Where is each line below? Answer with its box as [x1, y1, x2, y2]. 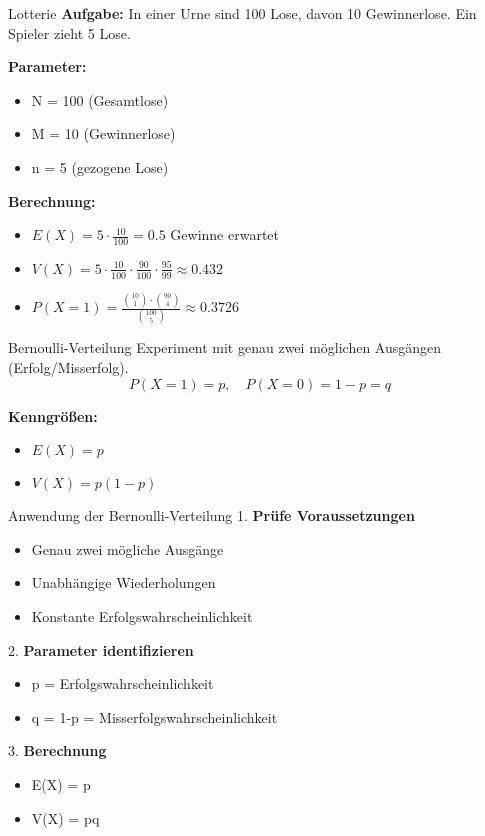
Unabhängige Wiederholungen [31, 572, 216, 593]
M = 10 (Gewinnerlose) [31, 123, 176, 144]
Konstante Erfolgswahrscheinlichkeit [31, 606, 253, 626]
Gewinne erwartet [170, 224, 280, 245]
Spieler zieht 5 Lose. [8, 22, 131, 43]
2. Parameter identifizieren [8, 639, 194, 660]
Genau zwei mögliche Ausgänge [31, 538, 224, 559]
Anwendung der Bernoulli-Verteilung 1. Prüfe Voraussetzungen [8, 505, 415, 526]
